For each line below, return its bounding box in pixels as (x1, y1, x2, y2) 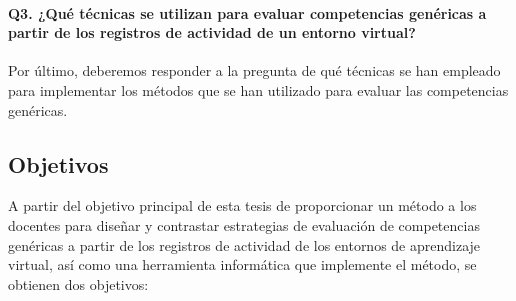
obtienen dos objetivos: (8, 273, 149, 294)
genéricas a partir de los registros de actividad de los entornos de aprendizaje (8, 234, 481, 255)
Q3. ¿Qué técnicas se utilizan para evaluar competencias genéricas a (8, 2, 487, 23)
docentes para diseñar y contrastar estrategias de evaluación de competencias (8, 214, 480, 235)
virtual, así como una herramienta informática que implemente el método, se (8, 254, 477, 275)
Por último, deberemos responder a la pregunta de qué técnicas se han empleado (8, 60, 501, 81)
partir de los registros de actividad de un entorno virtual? (8, 22, 416, 43)
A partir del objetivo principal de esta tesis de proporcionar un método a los (8, 195, 477, 216)
